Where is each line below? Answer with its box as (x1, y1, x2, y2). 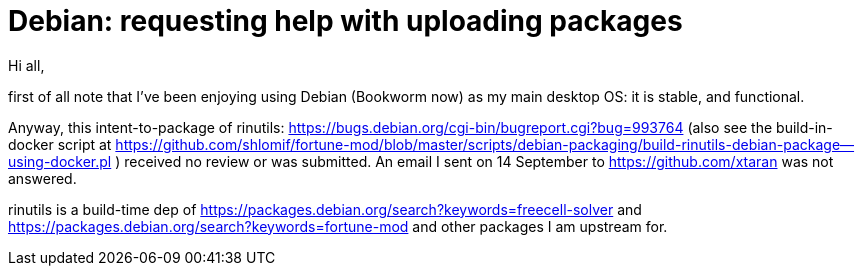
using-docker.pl (8, 152, 112, 170)
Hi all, (8, 56, 45, 74)
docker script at (8, 135, 112, 153)
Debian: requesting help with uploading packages (8, 4, 683, 38)
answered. (8, 169, 77, 187)
